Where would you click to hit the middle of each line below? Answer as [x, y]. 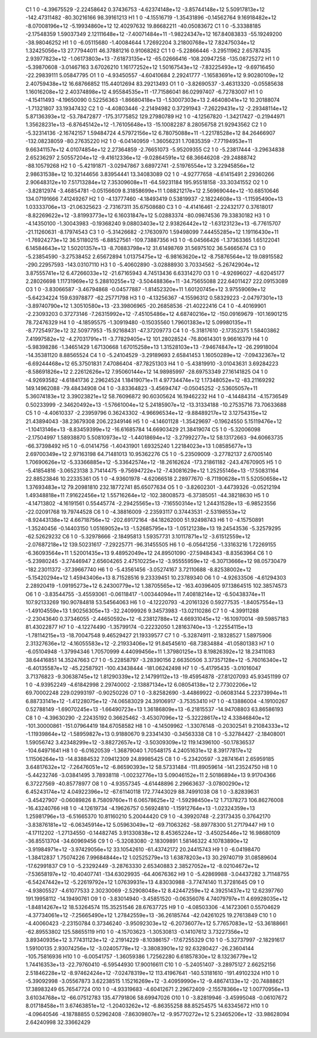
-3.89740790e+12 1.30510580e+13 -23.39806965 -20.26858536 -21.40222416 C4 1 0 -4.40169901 [146, 306]
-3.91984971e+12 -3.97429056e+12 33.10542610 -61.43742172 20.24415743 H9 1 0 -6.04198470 [143, 849]
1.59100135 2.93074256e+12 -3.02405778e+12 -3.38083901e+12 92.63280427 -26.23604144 [140, 948]
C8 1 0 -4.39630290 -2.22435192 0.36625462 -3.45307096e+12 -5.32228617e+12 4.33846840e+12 [148, 717]
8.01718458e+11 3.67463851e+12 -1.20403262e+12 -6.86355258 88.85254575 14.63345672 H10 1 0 [147, 1006]
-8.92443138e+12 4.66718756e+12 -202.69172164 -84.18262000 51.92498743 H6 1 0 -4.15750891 [145, 520]
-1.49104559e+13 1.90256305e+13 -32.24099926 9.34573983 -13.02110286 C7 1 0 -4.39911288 [142, 611]
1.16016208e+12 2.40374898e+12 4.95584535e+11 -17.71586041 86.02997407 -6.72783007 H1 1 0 [144, 92]
